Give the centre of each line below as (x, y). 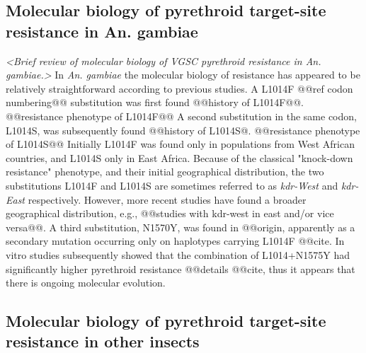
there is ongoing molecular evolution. (86, 283)
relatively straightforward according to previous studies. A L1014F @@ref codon (179, 88)
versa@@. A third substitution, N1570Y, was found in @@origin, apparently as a (181, 227)
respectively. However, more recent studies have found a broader (167, 199)
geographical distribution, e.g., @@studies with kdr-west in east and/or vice (170, 213)
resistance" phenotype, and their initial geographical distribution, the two (165, 172)
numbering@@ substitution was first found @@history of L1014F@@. (155, 102)
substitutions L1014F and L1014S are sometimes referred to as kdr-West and (172, 185)
